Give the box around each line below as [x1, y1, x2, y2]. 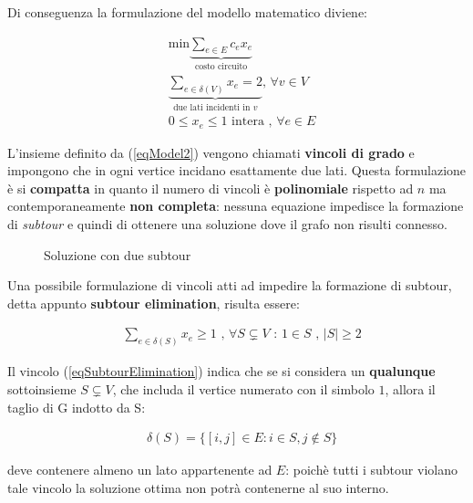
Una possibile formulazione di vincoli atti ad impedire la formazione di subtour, [7, 276, 452, 295]
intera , [231, 115, 272, 129]
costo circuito [194, 62, 248, 72]
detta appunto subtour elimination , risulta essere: [7, 293, 300, 312]
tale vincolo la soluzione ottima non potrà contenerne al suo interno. [7, 477, 389, 497]
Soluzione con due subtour [44, 245, 191, 264]
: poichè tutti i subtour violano [285, 460, 458, 479]
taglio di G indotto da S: [7, 397, 146, 416]
